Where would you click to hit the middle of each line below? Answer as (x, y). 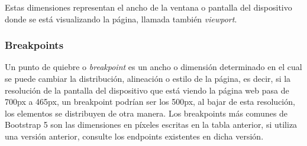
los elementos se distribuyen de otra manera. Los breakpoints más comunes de (146, 113)
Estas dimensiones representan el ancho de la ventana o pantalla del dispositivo (148, 7)
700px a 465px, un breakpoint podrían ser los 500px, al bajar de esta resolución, (150, 102)
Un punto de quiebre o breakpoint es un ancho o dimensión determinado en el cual (153, 67)
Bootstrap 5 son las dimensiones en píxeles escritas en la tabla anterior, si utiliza (151, 125)
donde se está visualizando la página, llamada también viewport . (121, 19)
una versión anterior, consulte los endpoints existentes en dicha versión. (134, 136)
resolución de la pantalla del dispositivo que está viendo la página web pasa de (147, 90)
